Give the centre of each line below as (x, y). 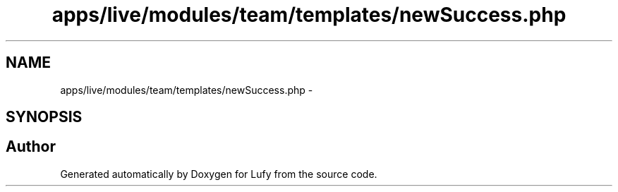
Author (31, 147)
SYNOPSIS (44, 117)
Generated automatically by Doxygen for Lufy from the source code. (219, 174)
